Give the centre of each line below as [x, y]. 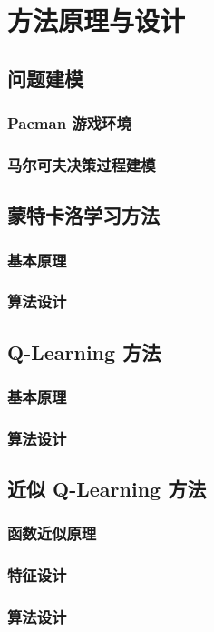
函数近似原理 [52, 533]
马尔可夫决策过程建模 [82, 164]
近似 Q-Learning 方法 [107, 489]
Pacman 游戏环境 [69, 123]
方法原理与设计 [97, 20]
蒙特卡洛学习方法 [83, 215]
